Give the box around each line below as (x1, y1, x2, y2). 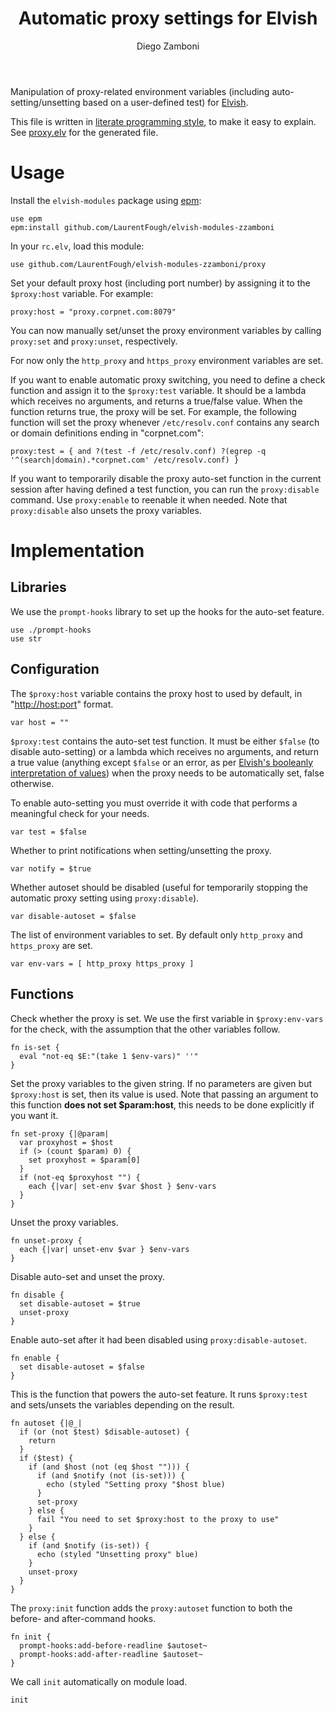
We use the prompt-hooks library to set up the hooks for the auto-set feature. (10, 605, 325, 617)
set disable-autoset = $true (19, 1298, 141, 1309)
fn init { (10, 1632, 52, 1642)
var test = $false (10, 827, 87, 837)
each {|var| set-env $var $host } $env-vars (28, 1181, 217, 1191)
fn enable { (10, 1353, 60, 1363)
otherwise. (10, 777, 55, 789)
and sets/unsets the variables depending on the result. (10, 1398, 235, 1411)
